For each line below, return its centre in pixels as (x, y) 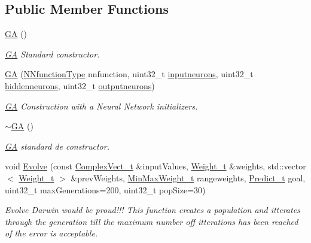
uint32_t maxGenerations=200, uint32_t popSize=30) (105, 189)
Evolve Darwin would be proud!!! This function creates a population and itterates (153, 210)
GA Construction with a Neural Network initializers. (101, 106)
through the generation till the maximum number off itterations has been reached (152, 221)
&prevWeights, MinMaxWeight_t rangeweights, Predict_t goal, (188, 177)
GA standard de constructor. (57, 146)
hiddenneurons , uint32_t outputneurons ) (80, 85)
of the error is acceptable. (51, 233)
